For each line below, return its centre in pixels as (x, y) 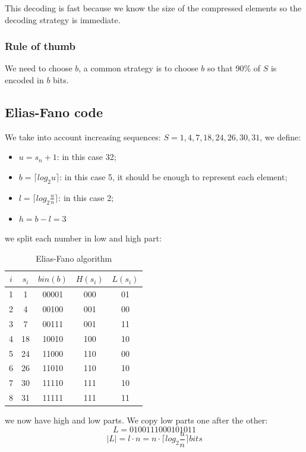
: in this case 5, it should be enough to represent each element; (173, 176)
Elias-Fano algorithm (74, 258)
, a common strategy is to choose (138, 68)
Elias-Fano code (54, 112)
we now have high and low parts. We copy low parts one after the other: (136, 420)
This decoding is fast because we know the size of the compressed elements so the (153, 8)
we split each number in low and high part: (83, 238)
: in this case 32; (86, 157)
